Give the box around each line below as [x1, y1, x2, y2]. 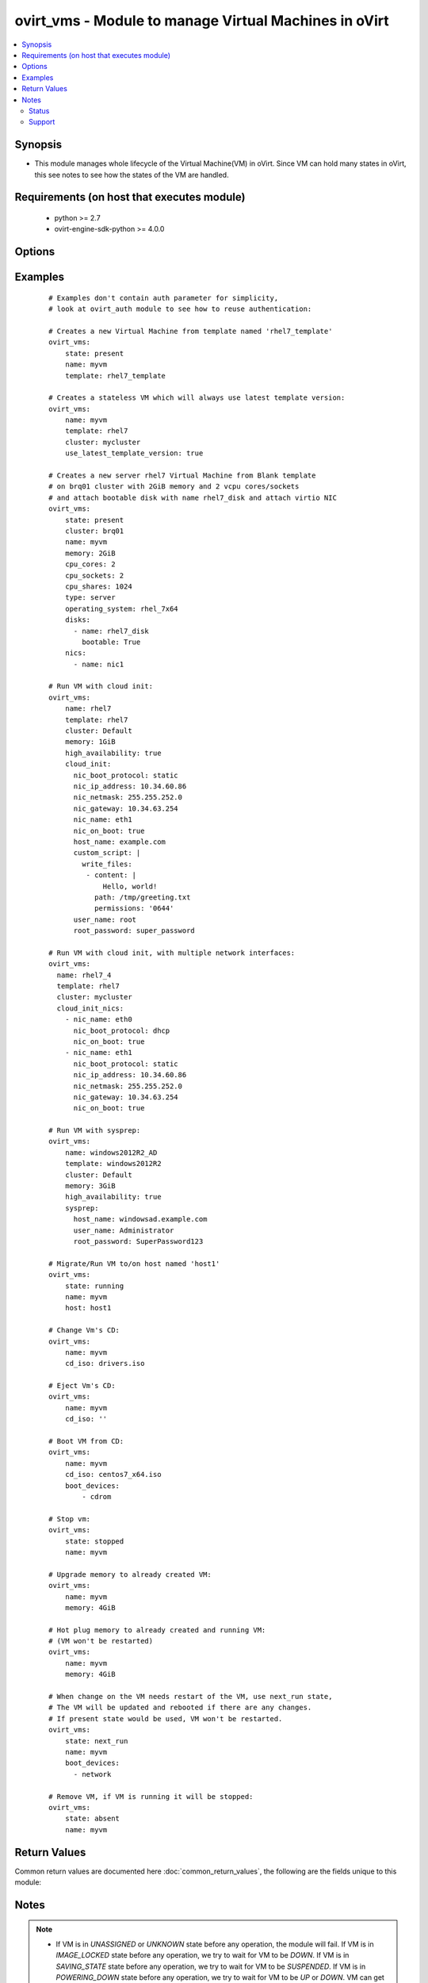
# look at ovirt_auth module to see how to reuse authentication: [48, 305, 312, 313]
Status [29, 105, 50, 115]
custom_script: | [73, 849, 141, 857]
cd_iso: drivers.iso [64, 1359, 145, 1368]
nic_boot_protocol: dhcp [73, 1026, 170, 1035]
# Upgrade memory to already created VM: [48, 1570, 212, 1578]
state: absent [64, 1814, 120, 1824]
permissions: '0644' [94, 904, 174, 913]
